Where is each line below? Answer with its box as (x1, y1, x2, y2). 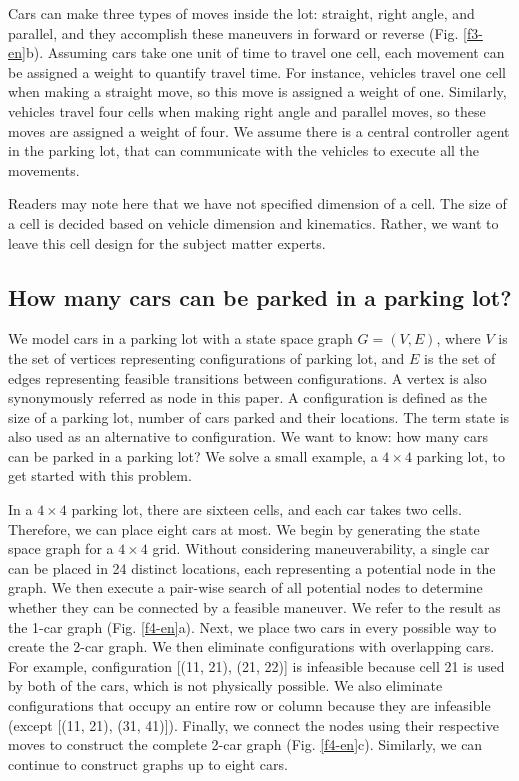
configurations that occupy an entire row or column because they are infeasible (8, 695, 491, 716)
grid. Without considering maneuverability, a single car (152, 538, 490, 559)
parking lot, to (416, 445, 505, 466)
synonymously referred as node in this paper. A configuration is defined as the (8, 387, 488, 408)
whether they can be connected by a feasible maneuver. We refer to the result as (8, 597, 501, 618)
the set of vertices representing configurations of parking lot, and (8, 347, 405, 368)
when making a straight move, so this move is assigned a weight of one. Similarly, (8, 81, 507, 102)
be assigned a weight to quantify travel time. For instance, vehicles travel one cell (8, 61, 506, 82)
